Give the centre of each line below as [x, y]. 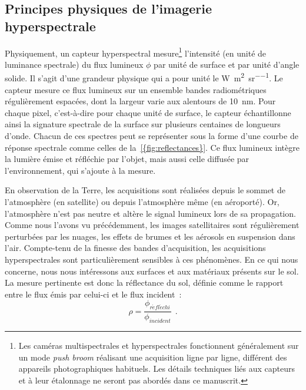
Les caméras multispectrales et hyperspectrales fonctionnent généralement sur [159, 345]
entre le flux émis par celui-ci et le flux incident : [93, 294]
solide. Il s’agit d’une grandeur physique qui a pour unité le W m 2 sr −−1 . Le [144, 77]
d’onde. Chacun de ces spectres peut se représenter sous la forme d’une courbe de [152, 136]
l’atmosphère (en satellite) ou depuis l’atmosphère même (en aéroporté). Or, [142, 202]
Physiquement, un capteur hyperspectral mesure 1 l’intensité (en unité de [136, 52]
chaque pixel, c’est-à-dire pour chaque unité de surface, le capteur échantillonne [148, 112]
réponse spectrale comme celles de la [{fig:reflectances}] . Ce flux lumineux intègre [152, 147]
